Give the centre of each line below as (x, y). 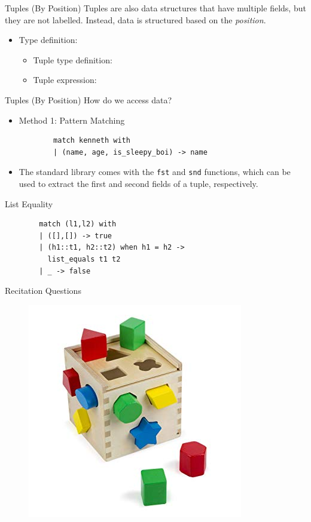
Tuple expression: (65, 80)
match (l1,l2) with (78, 224)
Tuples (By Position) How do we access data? (89, 99)
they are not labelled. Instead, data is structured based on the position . (135, 19)
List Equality (29, 203)
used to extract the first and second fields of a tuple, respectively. (138, 183)
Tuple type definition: (73, 59)
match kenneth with (92, 141)
